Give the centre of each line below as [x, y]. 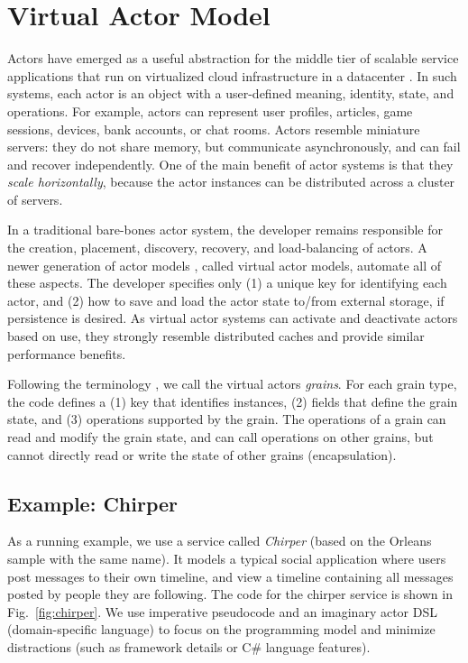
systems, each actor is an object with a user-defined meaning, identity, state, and [231, 93]
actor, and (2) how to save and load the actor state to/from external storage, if [226, 300]
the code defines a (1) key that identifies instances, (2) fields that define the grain [233, 401]
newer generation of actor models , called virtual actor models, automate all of [224, 265]
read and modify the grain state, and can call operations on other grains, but [220, 437]
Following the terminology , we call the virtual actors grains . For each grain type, [232, 384]
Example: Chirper [93, 503]
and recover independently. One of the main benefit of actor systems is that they [230, 164]
